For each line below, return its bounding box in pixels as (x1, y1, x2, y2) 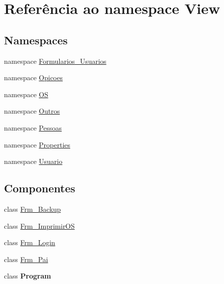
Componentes (4, 180, 76, 196)
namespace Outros (4, 106, 60, 116)
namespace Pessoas (4, 122, 62, 133)
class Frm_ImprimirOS (4, 220, 75, 231)
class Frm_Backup (4, 203, 61, 214)
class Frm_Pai (4, 254, 48, 264)
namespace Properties (4, 139, 71, 149)
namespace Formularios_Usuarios (4, 55, 107, 66)
